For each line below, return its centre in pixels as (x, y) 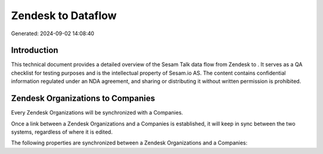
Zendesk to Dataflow (64, 16)
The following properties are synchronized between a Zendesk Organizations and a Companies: (129, 143)
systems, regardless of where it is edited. (62, 132)
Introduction (35, 50)
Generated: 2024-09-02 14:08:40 (53, 33)
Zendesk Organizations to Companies (83, 98)
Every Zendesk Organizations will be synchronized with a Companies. (97, 113)
